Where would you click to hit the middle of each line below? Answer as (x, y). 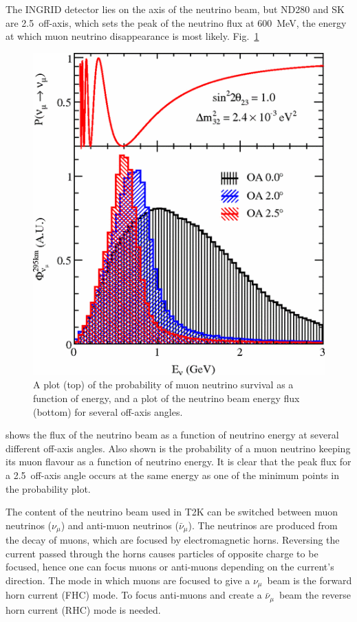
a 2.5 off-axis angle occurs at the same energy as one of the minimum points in (172, 475)
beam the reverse (315, 595)
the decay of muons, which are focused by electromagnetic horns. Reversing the (173, 540)
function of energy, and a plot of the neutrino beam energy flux (166, 398)
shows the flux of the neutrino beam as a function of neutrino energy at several (172, 435)
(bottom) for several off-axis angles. (108, 411)
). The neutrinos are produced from (263, 525)
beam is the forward (310, 580)
